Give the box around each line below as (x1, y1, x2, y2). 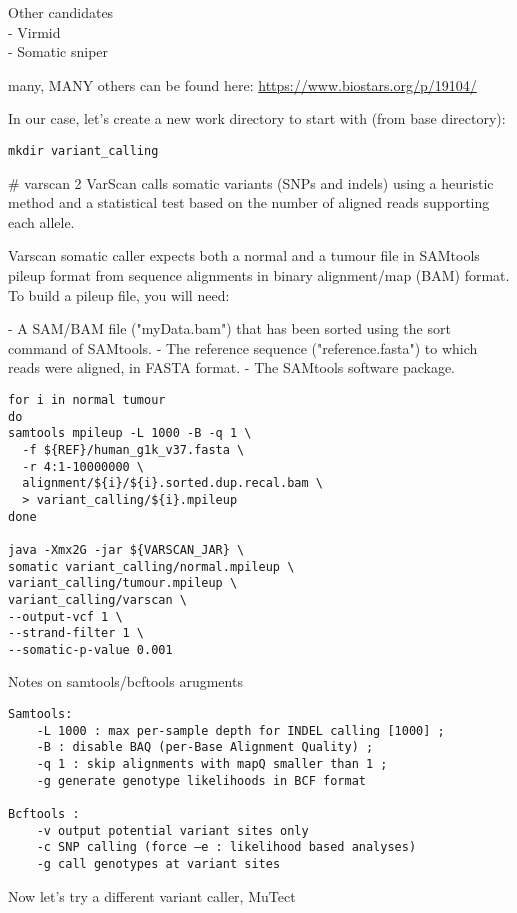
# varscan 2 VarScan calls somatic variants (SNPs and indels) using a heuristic (8, 172, 494, 193)
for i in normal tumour (8, 392, 166, 407)
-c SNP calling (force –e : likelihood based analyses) (36, 840, 417, 855)
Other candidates (8, 2, 114, 22)
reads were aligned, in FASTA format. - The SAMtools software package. (8, 357, 456, 378)
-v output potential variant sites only (36, 823, 309, 838)
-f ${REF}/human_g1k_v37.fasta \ (22, 442, 245, 457)
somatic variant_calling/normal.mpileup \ (8, 559, 295, 574)
